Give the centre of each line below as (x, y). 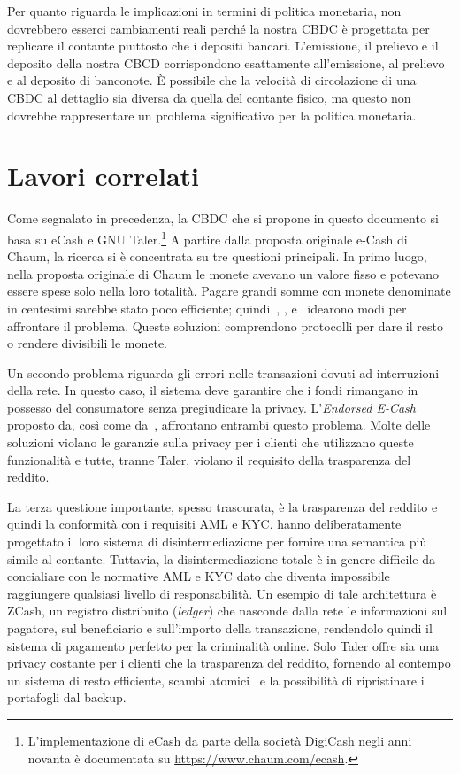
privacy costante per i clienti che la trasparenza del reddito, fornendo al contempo (229, 663)
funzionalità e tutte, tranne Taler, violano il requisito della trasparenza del (209, 459)
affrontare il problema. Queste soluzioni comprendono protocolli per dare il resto (225, 325)
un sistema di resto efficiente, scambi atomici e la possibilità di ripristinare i (216, 680)
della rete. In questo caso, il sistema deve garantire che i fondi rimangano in (213, 390)
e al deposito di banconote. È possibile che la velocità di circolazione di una (212, 80)
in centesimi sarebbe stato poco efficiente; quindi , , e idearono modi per (207, 308)
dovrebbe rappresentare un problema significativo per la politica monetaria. (212, 115)
